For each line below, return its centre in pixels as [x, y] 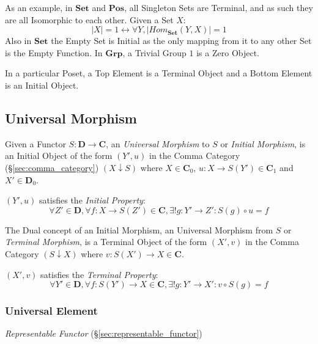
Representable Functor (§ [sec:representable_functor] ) [104, 333]
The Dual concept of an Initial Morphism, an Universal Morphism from [139, 229]
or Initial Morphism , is [263, 143]
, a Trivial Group [154, 52]
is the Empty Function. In [54, 52]
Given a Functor [35, 143]
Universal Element [51, 311]
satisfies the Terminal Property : [99, 274]
